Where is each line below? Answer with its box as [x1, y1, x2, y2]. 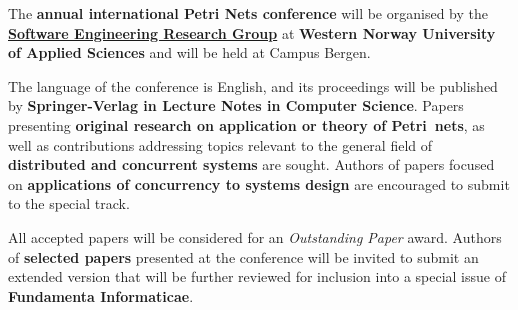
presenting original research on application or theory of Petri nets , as [8, 114, 485, 135]
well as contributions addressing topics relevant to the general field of [8, 134, 433, 155]
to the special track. [8, 193, 130, 214]
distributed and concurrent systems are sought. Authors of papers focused [8, 154, 495, 175]
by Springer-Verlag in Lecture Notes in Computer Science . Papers [8, 95, 464, 116]
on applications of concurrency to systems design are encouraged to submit [8, 173, 510, 194]
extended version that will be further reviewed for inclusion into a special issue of [8, 266, 506, 287]
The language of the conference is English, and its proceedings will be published [8, 75, 498, 96]
